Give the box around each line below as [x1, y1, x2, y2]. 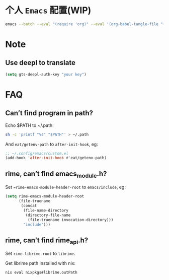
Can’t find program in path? [5, 109, 94, 117]
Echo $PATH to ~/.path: [5, 122, 54, 128]
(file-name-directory [23, 207, 69, 213]
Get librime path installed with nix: [5, 260, 76, 266]
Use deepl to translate [5, 58, 75, 67]
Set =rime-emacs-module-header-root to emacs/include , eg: [5, 184, 126, 190]
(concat [21, 203, 37, 208]
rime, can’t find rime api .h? [5, 236, 89, 246]
